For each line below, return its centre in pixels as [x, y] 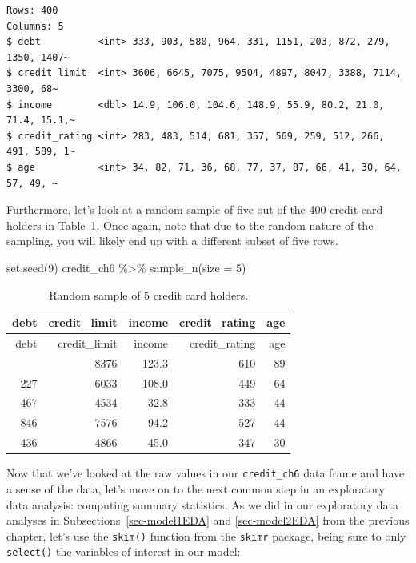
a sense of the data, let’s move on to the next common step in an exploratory [196, 488]
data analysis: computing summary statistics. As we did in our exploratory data [202, 504]
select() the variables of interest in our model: [124, 551]
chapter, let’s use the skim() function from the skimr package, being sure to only [206, 535]
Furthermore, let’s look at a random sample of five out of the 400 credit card [195, 209]
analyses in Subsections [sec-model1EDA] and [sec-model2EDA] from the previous [208, 520]
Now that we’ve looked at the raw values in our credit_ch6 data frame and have [206, 473]
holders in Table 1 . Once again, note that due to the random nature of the [190, 225]
